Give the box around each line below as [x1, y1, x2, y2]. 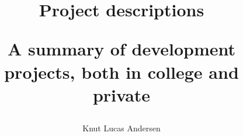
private [92, 82, 151, 106]
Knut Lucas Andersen [82, 121, 161, 134]
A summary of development [7, 37, 236, 61]
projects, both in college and [4, 60, 239, 83]
